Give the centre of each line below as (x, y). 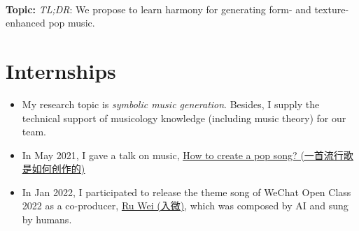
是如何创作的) (54, 169)
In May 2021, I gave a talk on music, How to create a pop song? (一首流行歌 (188, 155)
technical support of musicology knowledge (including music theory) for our (184, 118)
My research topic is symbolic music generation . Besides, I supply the (171, 104)
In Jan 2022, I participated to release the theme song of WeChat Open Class (186, 192)
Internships (61, 70)
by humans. (47, 219)
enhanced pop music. (50, 23)
